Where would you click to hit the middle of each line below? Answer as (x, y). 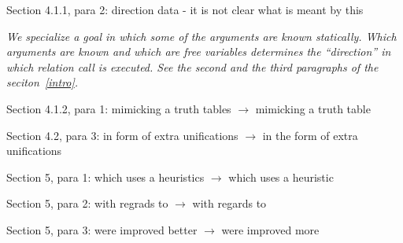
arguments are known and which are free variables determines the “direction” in (199, 52)
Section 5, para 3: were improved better (102, 229)
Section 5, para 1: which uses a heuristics (105, 177)
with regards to (229, 203)
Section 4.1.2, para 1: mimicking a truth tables (119, 108)
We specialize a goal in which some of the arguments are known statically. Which (201, 36)
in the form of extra (310, 135)
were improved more (270, 229)
